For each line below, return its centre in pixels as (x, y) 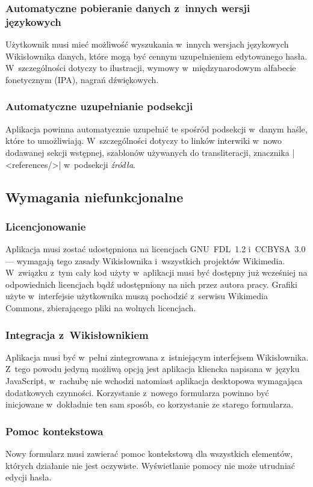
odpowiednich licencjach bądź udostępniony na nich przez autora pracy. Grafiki (151, 284)
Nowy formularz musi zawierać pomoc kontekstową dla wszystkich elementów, (149, 454)
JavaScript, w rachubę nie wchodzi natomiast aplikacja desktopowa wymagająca (154, 381)
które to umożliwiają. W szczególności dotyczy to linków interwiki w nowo (144, 141)
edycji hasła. (29, 477)
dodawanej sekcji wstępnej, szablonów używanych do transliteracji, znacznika (147, 152)
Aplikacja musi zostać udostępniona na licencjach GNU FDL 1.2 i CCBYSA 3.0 (156, 249)
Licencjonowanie (46, 226)
